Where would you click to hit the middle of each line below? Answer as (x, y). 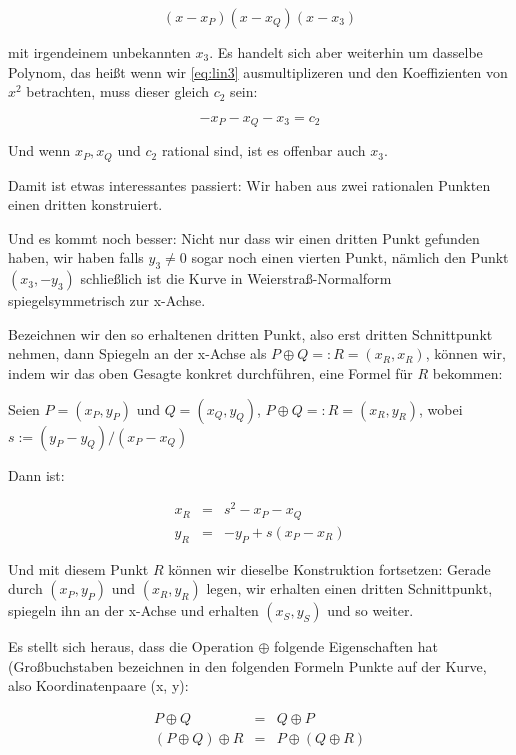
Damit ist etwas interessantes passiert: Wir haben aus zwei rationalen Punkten (249, 184)
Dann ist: (36, 474)
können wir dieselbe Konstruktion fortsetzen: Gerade (329, 568)
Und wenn (39, 150)
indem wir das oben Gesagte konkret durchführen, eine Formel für (210, 373)
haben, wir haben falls (76, 257)
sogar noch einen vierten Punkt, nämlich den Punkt (350, 257)
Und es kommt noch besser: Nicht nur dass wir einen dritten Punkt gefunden (244, 237)
